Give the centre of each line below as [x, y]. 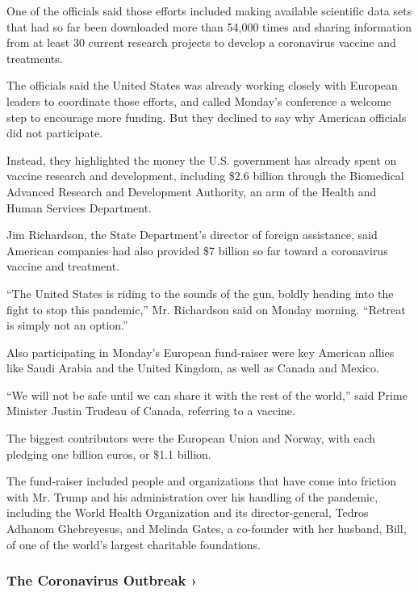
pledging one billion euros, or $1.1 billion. [109, 453]
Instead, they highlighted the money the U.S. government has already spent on [202, 160]
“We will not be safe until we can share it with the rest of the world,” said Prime [207, 395]
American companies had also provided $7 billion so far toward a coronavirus [197, 250]
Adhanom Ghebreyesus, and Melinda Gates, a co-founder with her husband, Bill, [207, 529]
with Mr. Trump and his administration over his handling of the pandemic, [192, 496]
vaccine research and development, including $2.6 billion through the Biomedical [205, 176]
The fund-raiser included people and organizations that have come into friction [201, 481]
